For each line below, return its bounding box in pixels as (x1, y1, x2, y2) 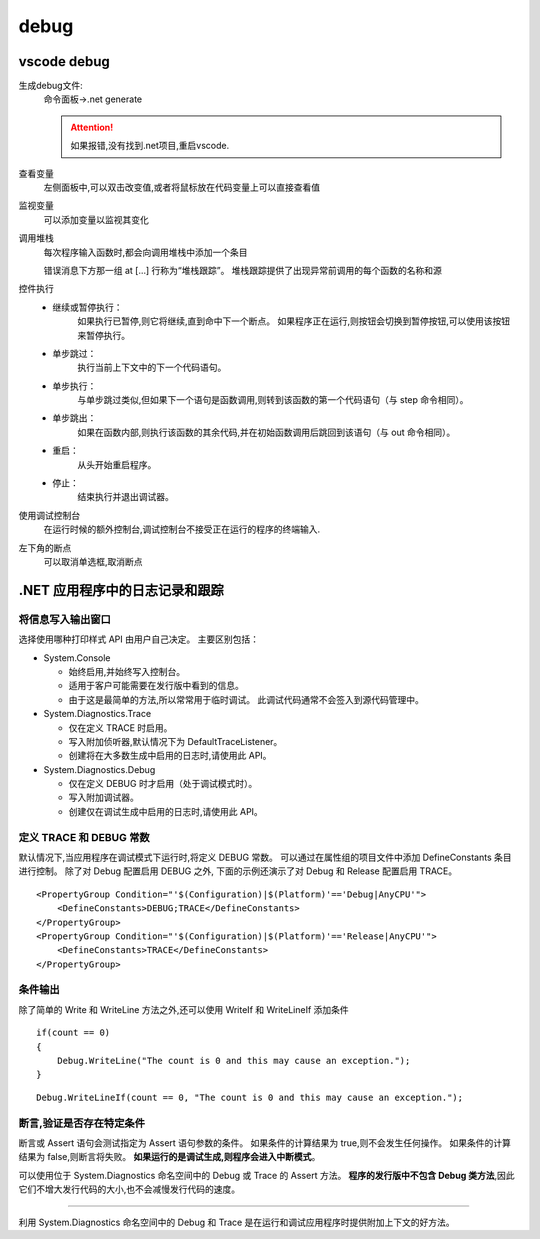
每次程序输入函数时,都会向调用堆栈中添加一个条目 (43, 246, 249, 258)
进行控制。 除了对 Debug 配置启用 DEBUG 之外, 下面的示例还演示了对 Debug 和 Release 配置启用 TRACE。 (18, 865, 458, 877)
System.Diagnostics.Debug (43, 763, 156, 775)
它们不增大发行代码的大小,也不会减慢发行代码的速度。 (18, 1183, 241, 1195)
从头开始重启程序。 (77, 458, 157, 470)
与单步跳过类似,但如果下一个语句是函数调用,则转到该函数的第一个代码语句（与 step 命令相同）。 (77, 394, 469, 406)
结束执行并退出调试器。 (77, 491, 174, 503)
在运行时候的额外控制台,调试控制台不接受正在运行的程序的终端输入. (43, 523, 321, 535)
